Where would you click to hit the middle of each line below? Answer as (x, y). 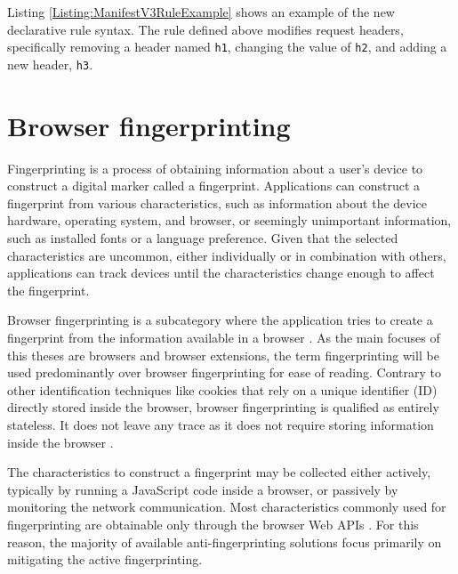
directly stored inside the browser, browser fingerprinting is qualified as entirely (223, 407)
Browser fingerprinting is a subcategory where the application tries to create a (220, 320)
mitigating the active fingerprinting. (105, 559)
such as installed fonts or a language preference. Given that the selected (203, 238)
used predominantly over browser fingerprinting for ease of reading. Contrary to (224, 372)
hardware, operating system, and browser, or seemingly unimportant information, (229, 220)
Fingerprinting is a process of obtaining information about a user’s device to (215, 168)
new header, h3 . (50, 64)
